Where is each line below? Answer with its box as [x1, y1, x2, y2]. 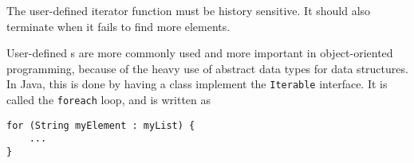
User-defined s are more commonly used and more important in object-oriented [6, 45, 393, 61]
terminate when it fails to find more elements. [6, 17, 231, 34]
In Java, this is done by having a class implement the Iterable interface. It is [6, 76, 388, 92]
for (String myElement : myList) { [6, 119, 195, 131]
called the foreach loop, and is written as [6, 91, 211, 108]
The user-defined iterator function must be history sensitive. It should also [6, 2, 371, 18]
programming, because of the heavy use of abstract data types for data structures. [6, 60, 408, 76]
